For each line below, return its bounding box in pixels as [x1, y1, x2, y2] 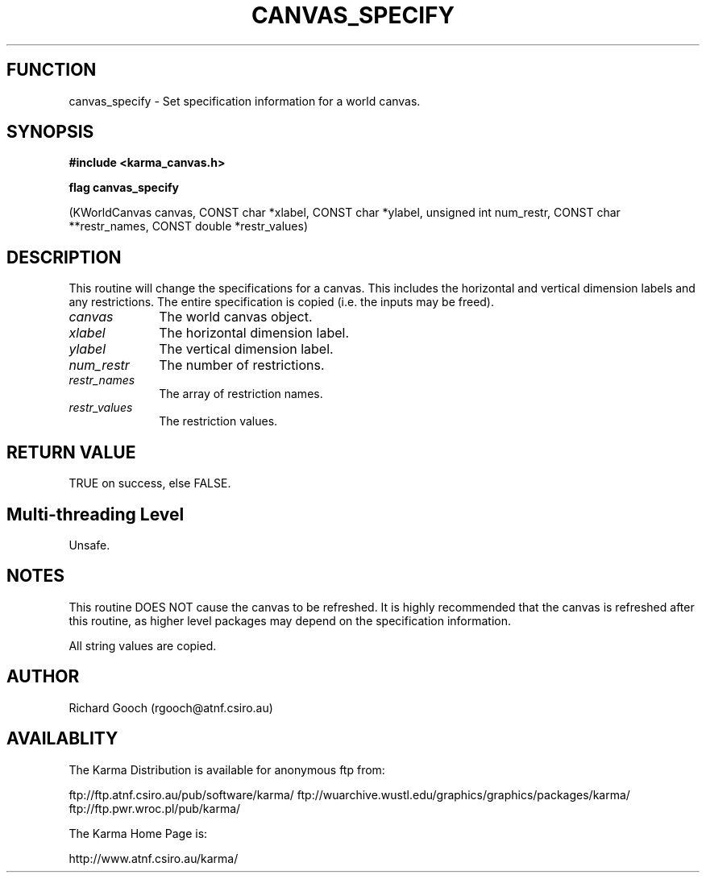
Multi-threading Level [6, 504, 185, 524]
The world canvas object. [159, 309, 313, 325]
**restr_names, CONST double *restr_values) [69, 219, 309, 234]
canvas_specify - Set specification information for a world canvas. [69, 93, 421, 108]
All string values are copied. [69, 638, 217, 653]
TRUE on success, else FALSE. [69, 476, 231, 491]
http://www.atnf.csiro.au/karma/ [69, 851, 239, 865]
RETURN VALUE [6, 442, 136, 462]
